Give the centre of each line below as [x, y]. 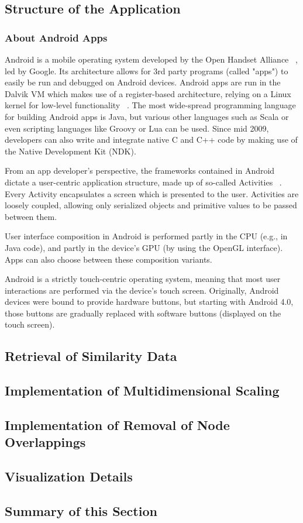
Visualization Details [69, 476]
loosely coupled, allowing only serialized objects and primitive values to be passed [151, 205]
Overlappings [45, 442]
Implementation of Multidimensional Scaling [142, 390]
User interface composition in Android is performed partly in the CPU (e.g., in [146, 236]
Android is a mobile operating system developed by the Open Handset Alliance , [151, 59]
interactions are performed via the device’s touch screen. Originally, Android [142, 290]
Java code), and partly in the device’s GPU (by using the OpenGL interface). [144, 247]
